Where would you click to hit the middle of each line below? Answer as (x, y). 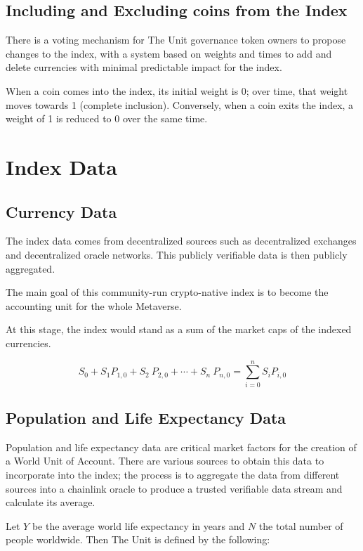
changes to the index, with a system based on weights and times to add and (169, 53)
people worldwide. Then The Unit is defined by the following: (138, 539)
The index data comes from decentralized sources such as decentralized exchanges (181, 241)
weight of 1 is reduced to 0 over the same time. (107, 118)
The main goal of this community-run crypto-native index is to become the (167, 292)
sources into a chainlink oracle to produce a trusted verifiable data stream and (174, 488)
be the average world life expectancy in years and (138, 525)
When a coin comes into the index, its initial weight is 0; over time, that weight (177, 90)
